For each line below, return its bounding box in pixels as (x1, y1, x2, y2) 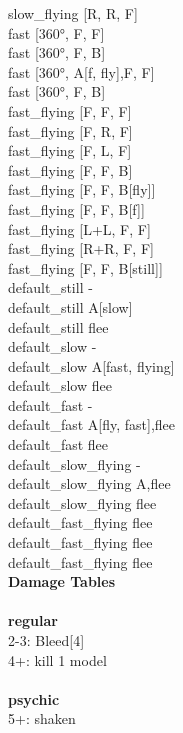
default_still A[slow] (8, 296, 133, 317)
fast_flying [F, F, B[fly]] (8, 179, 156, 200)
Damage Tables (8, 571, 116, 592)
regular (8, 610, 58, 631)
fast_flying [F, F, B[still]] (8, 257, 163, 278)
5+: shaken (8, 708, 76, 729)
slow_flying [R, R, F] (8, 3, 138, 23)
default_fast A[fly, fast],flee (8, 414, 176, 435)
